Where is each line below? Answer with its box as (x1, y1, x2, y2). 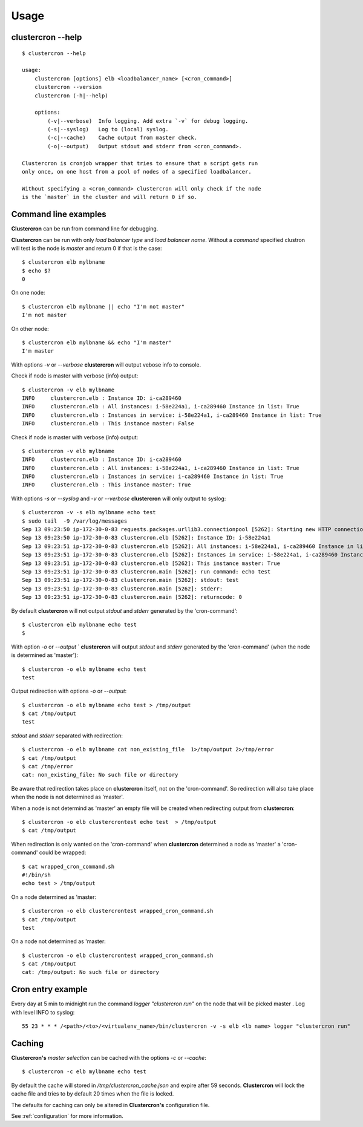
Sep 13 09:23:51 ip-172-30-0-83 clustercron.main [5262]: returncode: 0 (22, 593, 242, 601)
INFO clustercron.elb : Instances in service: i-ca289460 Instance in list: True (22, 473, 284, 480)
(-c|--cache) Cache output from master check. (47, 134, 198, 142)
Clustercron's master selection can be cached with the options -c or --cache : (11, 1054, 207, 1062)
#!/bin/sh (22, 871, 51, 878)
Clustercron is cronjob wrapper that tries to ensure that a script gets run (22, 160, 258, 166)
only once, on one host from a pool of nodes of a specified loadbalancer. (22, 168, 252, 175)
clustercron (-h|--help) (34, 92, 108, 99)
